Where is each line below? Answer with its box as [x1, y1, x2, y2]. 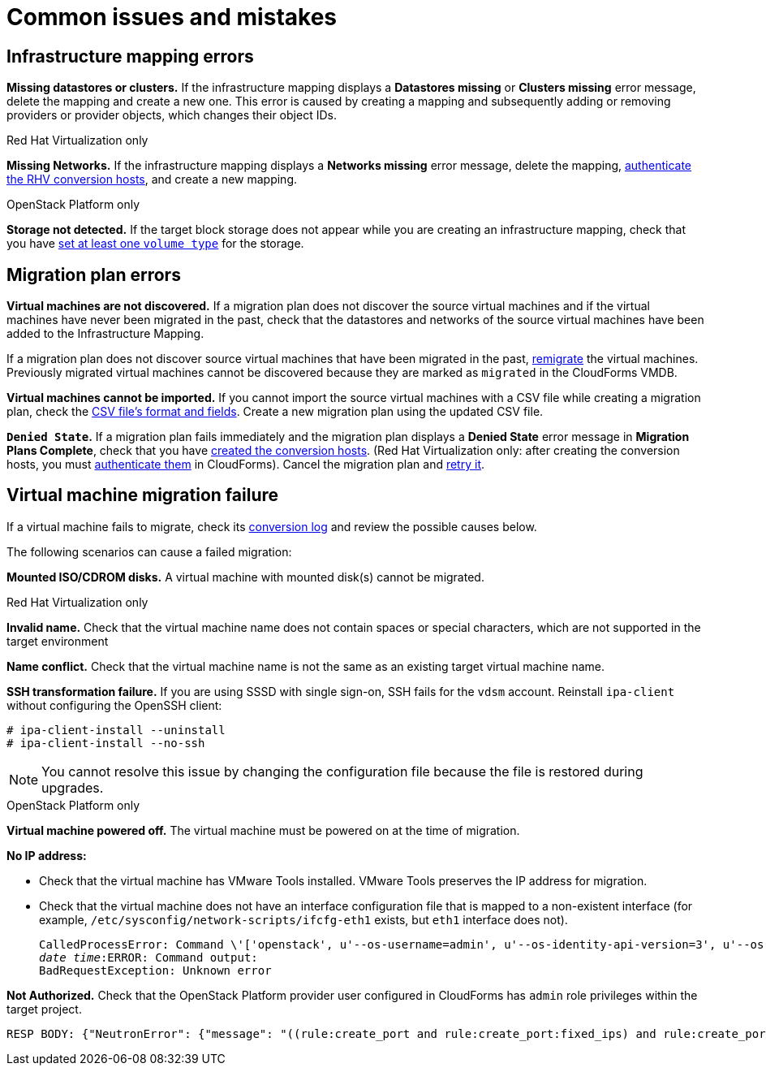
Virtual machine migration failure [6, 485, 279, 506]
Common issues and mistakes [6, 3, 338, 31]
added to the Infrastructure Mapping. [6, 326, 204, 341]
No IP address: [6, 848, 87, 862]
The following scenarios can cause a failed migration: [6, 544, 292, 559]
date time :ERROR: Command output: [39, 950, 258, 964]
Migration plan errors [6, 264, 181, 285]
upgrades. [41, 779, 104, 796]
